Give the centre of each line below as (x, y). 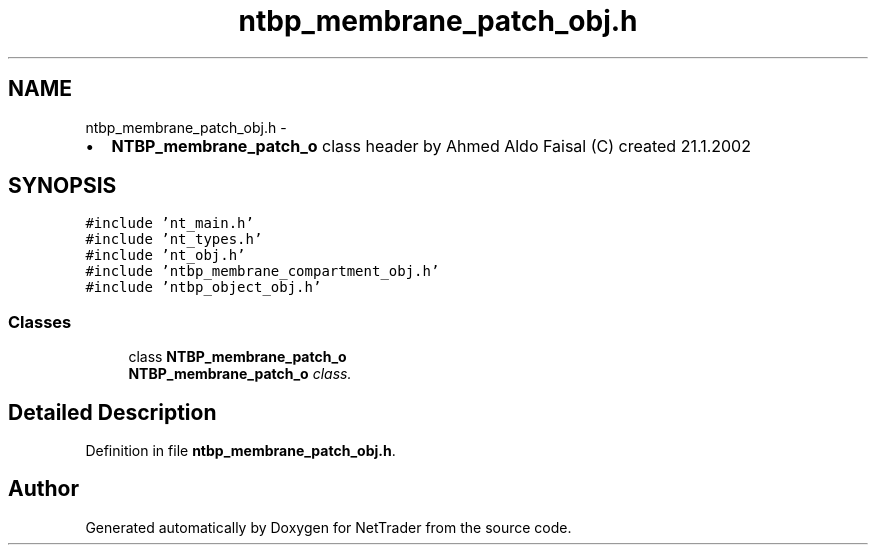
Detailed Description (112, 412)
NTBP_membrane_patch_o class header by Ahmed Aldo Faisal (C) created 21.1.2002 (431, 145)
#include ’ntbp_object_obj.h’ (203, 287)
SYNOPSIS (62, 186)
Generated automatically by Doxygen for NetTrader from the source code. (328, 527)
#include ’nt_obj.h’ (165, 255)
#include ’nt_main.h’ (169, 223)
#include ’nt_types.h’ (174, 239)
